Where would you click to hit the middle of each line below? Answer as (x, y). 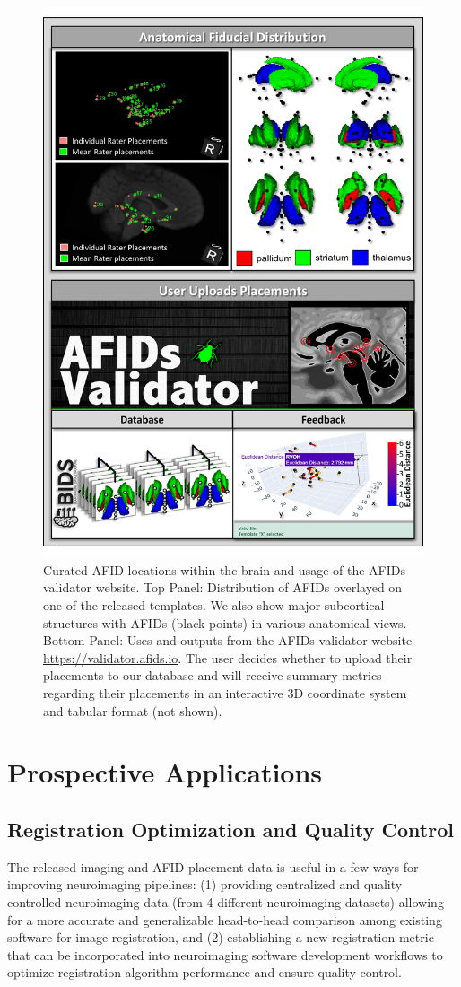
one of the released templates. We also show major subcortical (214, 605)
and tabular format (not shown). (133, 710)
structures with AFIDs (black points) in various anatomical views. (225, 622)
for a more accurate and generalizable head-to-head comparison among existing (225, 919)
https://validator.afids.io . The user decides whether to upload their (228, 657)
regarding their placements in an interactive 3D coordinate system (225, 692)
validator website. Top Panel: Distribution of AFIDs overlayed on (223, 587)
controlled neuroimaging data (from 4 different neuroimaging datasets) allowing (226, 901)
